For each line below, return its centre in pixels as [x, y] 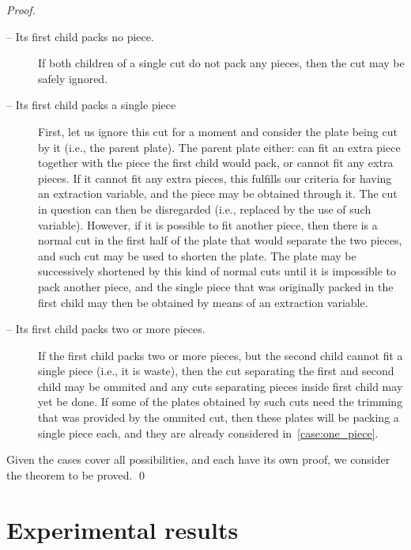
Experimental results [123, 529]
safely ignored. [73, 78]
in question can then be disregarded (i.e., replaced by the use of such [205, 209]
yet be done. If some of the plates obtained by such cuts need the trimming [221, 402]
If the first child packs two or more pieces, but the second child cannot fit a [221, 355]
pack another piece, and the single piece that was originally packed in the [216, 286]
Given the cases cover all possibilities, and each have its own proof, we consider [198, 459]
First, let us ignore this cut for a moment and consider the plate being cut [218, 131]
